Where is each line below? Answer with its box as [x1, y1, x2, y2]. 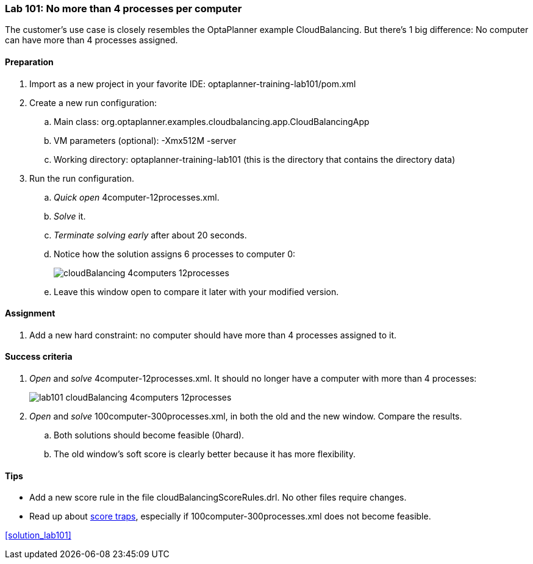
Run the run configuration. [29, 173, 135, 184]
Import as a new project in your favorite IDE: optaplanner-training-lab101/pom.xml [29, 78, 356, 89]
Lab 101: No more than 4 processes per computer [5, 2, 242, 15]
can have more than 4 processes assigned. [5, 35, 178, 46]
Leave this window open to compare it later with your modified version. [54, 286, 339, 297]
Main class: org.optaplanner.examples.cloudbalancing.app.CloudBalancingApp [54, 116, 370, 127]
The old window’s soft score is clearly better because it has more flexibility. [54, 449, 356, 460]
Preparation [5, 56, 54, 67]
